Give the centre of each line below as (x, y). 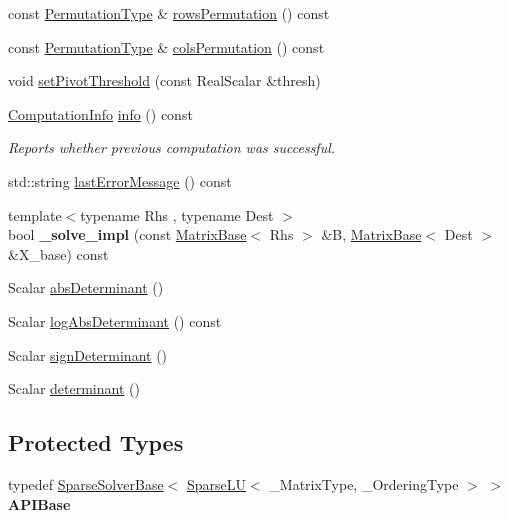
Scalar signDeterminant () (88, 354)
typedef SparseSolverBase (86, 483)
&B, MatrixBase (371, 234)
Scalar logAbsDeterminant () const (115, 320)
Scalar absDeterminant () (86, 287)
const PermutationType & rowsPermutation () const (169, 13)
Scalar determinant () (74, 388)
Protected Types (96, 442)
